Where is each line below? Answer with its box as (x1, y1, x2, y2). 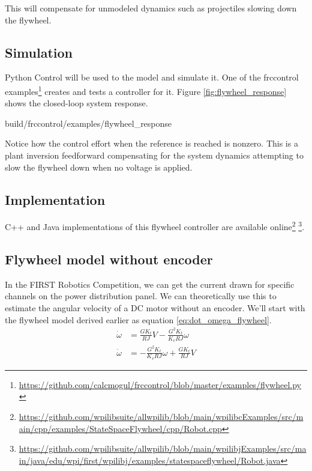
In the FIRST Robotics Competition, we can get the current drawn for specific (5, 278, 295, 290)
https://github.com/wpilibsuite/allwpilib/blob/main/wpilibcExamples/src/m (19, 410, 304, 422)
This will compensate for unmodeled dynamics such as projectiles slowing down (5, 2, 297, 14)
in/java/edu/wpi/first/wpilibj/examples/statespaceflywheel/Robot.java (19, 454, 281, 466)
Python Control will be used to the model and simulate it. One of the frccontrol (5, 71, 299, 84)
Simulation (5, 43, 73, 61)
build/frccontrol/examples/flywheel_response (5, 117, 172, 129)
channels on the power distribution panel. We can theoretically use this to (5, 290, 277, 302)
